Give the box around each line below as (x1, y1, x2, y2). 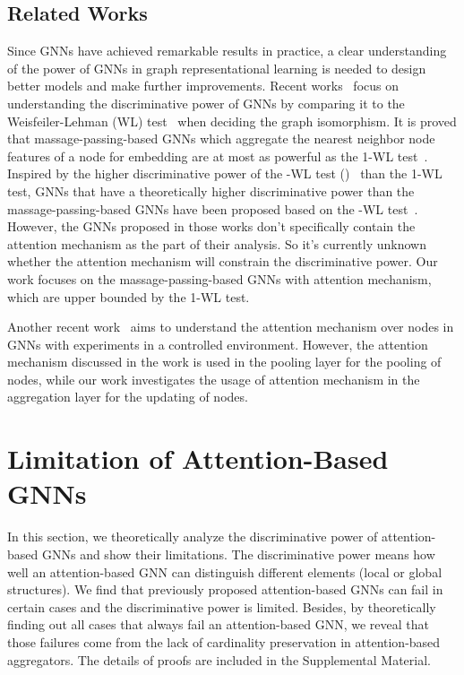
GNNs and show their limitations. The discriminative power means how (41, 544, 435, 563)
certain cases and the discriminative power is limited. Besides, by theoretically (7, 597, 436, 616)
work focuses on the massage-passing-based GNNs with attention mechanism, (7, 269, 432, 288)
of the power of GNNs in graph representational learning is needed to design (7, 58, 426, 77)
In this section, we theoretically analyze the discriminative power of (7, 527, 378, 546)
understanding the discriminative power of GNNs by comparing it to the (7, 93, 405, 112)
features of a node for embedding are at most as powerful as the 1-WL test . (7, 146, 428, 165)
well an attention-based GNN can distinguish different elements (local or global (7, 562, 443, 581)
